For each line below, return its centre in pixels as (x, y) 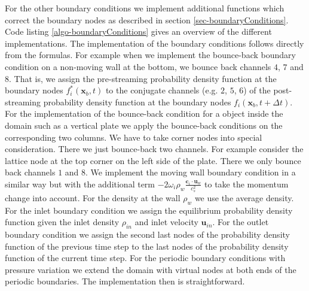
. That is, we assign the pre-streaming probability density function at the (143, 78)
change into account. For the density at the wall (93, 197)
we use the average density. (244, 197)
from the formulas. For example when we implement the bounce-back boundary (150, 55)
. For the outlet (241, 222)
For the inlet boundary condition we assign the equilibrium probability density (149, 210)
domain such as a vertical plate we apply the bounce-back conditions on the (144, 125)
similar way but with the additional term (80, 184)
